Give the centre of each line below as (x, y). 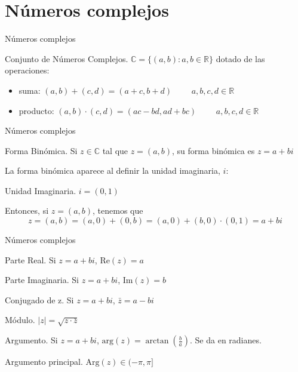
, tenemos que (118, 210)
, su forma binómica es (213, 150)
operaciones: (27, 70)
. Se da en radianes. (226, 340)
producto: (36, 110)
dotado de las (240, 58)
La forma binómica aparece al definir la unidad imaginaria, (113, 170)
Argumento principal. (44, 362)
